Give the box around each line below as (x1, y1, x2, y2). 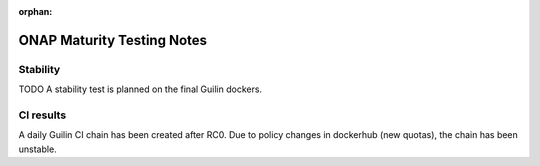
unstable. (18, 143, 57, 155)
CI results (18, 108, 67, 122)
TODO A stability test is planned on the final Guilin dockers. (18, 83, 263, 95)
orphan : (18, 6, 53, 17)
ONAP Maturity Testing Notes (18, 31, 208, 49)
